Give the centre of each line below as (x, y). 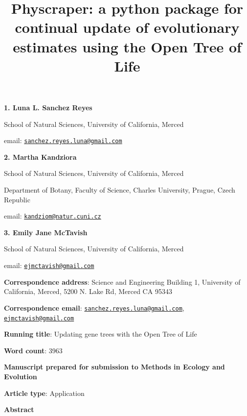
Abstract (19, 409)
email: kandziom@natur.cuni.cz (53, 216)
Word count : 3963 (33, 350)
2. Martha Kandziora (40, 157)
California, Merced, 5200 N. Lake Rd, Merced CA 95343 (88, 291)
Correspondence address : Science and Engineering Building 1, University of (122, 281)
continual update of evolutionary (127, 27)
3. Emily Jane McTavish (46, 232)
